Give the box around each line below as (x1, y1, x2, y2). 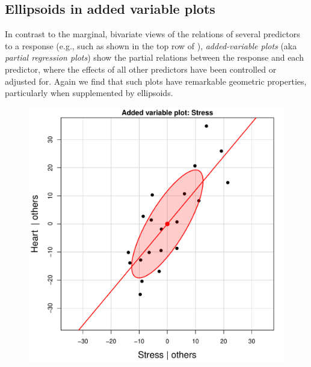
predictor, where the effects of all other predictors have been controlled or (5, 62, 277, 75)
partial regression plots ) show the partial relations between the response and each (5, 51, 304, 64)
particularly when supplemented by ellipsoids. (5, 86, 173, 99)
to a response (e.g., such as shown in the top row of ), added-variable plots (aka (5, 39, 297, 52)
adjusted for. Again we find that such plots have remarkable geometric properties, (5, 74, 307, 87)
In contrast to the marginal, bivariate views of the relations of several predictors (5, 28, 300, 40)
